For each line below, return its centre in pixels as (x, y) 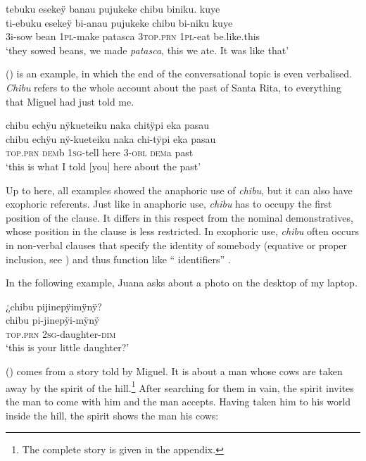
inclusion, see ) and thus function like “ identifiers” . (118, 259)
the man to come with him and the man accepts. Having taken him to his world (178, 401)
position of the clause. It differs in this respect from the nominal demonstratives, (179, 217)
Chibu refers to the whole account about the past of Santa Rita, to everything (173, 87)
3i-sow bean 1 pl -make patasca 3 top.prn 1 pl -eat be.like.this (133, 36)
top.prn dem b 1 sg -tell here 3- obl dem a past (100, 152)
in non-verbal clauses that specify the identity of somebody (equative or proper (177, 245)
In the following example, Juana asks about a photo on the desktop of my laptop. (182, 283)
